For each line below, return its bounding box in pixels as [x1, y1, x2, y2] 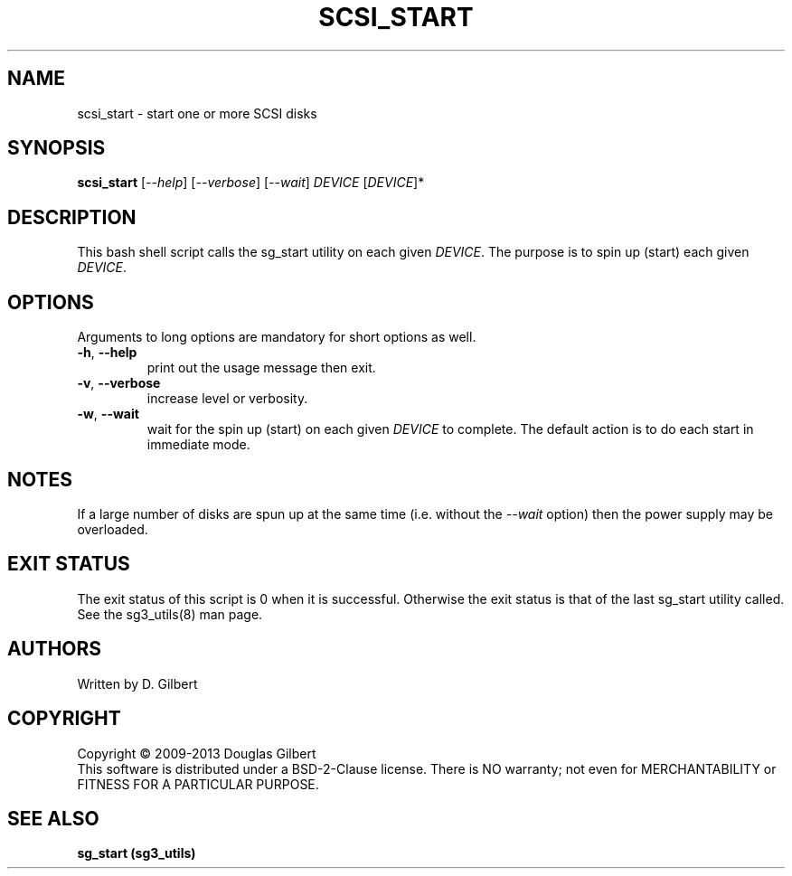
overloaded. [77, 521, 148, 537]
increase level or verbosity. [146, 391, 308, 407]
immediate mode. [146, 437, 250, 453]
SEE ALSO [7, 806, 99, 830]
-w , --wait [77, 406, 139, 422]
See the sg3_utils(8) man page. [77, 606, 263, 622]
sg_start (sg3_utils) [77, 845, 196, 862]
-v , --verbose [77, 375, 161, 391]
